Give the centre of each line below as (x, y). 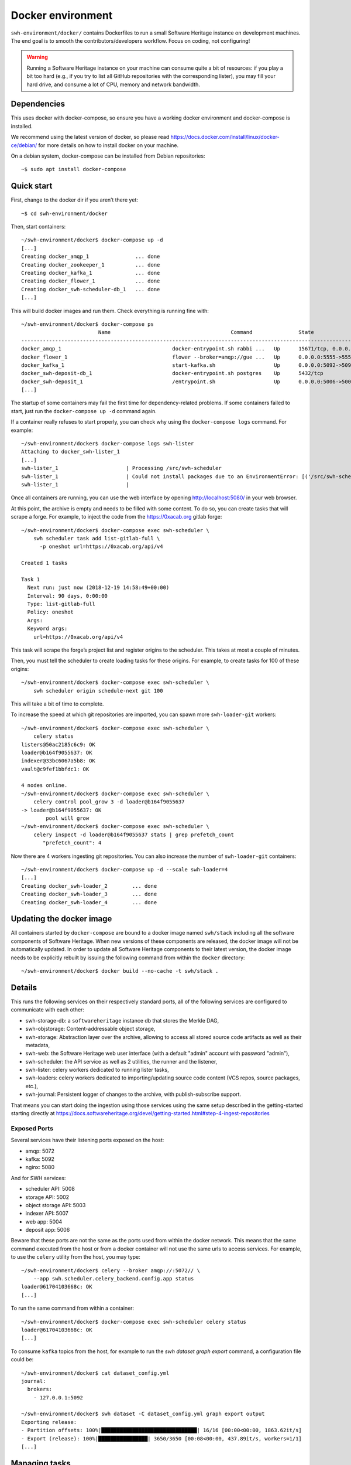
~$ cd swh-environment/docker (65, 213)
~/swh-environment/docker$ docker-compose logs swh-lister (108, 444)
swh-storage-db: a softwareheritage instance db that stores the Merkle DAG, (122, 1020)
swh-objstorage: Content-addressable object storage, (90, 1029)
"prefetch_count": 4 (72, 843)
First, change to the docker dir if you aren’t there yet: (75, 200)
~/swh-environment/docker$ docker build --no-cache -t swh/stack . (120, 971)
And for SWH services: (38, 1178)
